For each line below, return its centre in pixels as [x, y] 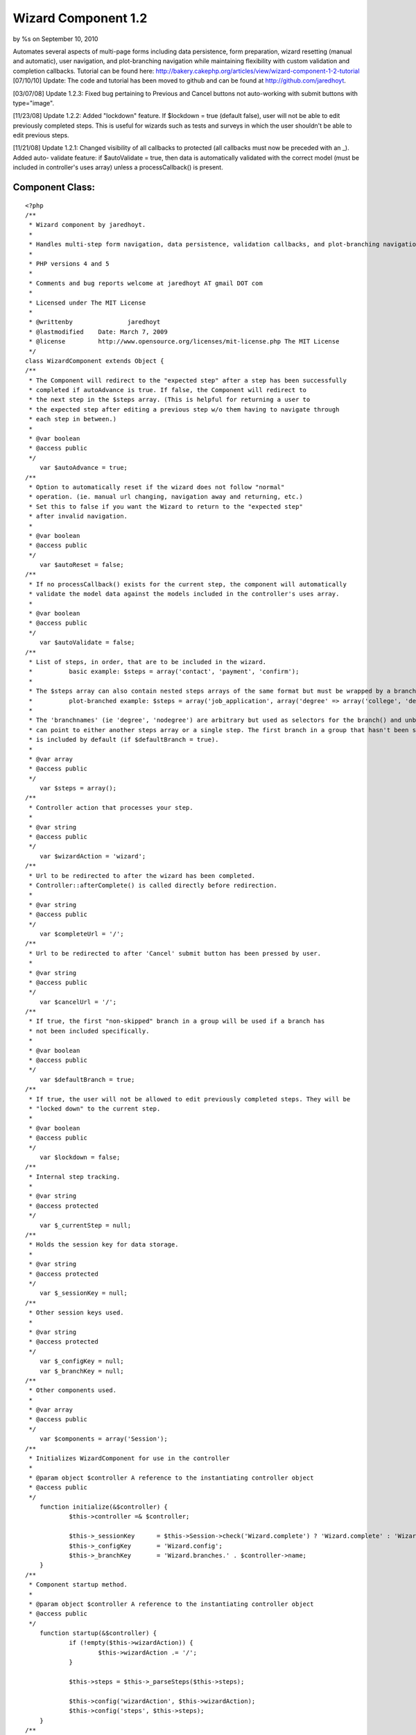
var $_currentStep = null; [85, 1225]
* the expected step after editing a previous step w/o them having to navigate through [184, 409]
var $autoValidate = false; [87, 643]
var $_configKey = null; [81, 1361]
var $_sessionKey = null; [84, 1293]
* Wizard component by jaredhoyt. [87, 225]
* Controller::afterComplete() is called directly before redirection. [153, 885]
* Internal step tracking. [75, 1177]
